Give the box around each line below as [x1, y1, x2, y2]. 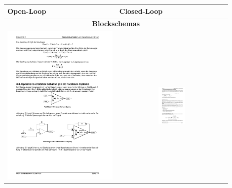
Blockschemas [92, 18, 140, 29]
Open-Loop [7, 5, 46, 16]
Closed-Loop [119, 5, 163, 16]
